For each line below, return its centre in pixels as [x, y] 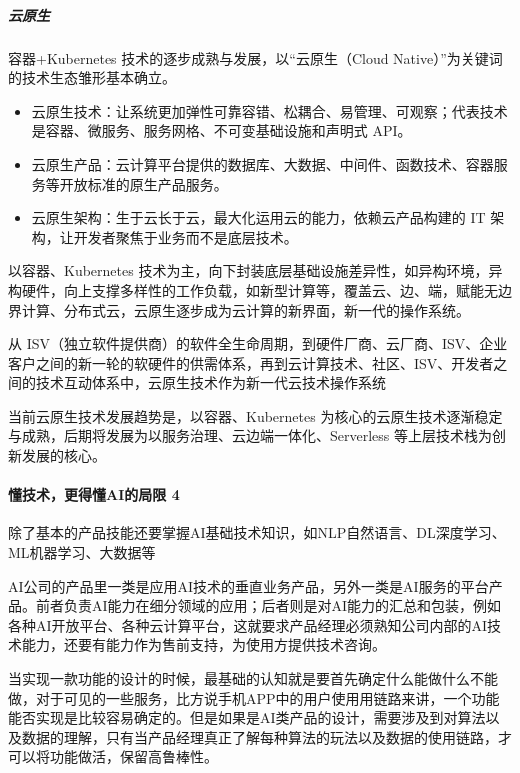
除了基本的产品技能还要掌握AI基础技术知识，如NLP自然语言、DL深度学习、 [257, 532]
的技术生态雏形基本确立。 [92, 77]
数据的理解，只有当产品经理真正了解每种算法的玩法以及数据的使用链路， [259, 736]
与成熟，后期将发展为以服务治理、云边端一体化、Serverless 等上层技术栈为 [250, 435]
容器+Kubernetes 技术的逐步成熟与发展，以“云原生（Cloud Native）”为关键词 [255, 57]
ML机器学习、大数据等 [82, 552]
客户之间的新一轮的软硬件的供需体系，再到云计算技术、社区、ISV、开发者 [251, 362]
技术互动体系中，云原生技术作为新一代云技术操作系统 [210, 382]
